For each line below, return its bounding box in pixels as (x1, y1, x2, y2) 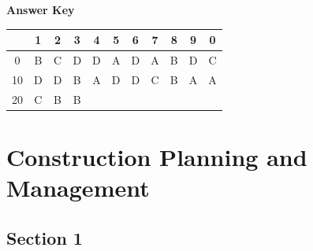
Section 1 (6, 225, 83, 249)
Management (6, 172, 150, 204)
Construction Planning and (6, 140, 307, 172)
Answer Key (6, 2, 75, 17)
